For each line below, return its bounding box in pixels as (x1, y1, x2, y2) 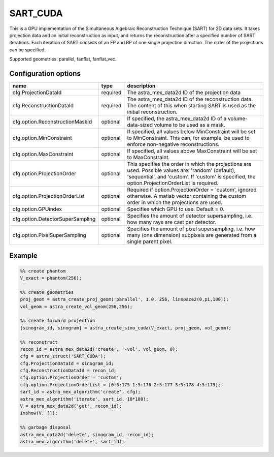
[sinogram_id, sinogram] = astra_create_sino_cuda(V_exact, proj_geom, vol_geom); (20, 325, 232, 330)
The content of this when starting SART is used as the (127, 102, 256, 109)
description (127, 82, 156, 89)
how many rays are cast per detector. (127, 219, 217, 226)
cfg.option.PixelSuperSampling (12, 232, 86, 239)
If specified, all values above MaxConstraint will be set (127, 147, 257, 155)
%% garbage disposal (20, 424, 71, 431)
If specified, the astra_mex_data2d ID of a (127, 115, 227, 122)
